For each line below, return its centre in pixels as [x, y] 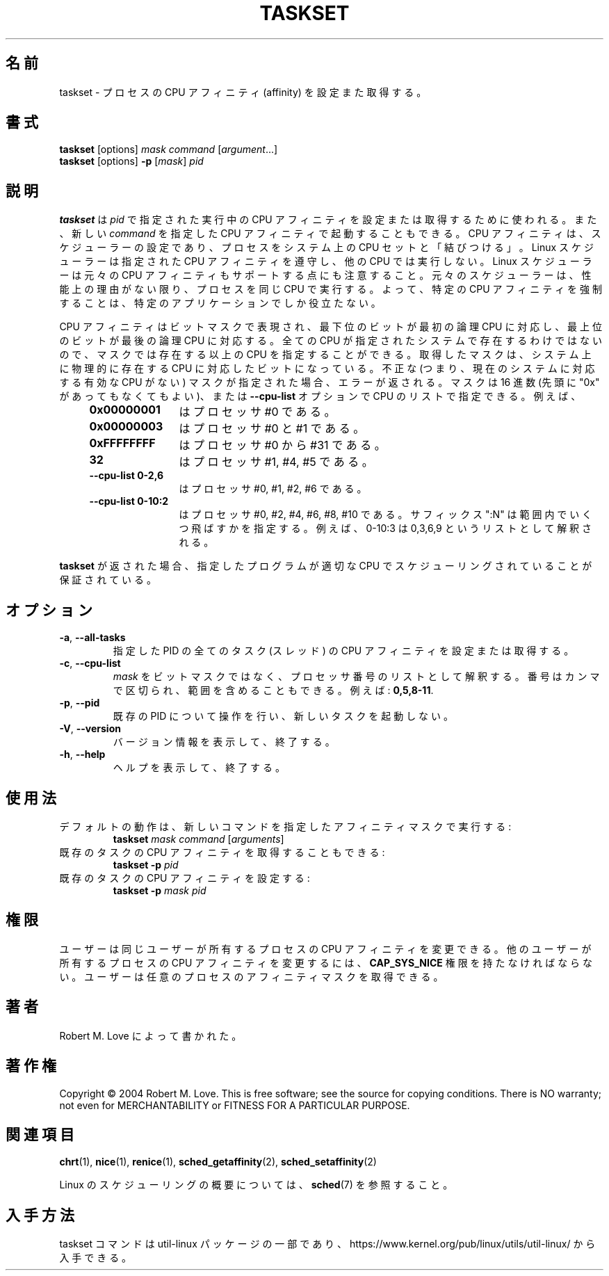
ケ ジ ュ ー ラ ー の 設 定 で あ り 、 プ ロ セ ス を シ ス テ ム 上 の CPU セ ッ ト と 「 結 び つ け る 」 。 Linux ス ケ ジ [326, 248]
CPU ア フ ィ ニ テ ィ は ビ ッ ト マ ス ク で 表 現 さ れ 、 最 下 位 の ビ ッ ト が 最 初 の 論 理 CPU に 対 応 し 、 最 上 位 [331, 327]
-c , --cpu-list [90, 663]
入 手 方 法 [40, 1215]
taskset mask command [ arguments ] [198, 839]
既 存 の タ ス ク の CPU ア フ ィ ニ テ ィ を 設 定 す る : [185, 878]
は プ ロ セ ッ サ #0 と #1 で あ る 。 [272, 429]
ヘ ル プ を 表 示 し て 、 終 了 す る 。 [199, 768]
